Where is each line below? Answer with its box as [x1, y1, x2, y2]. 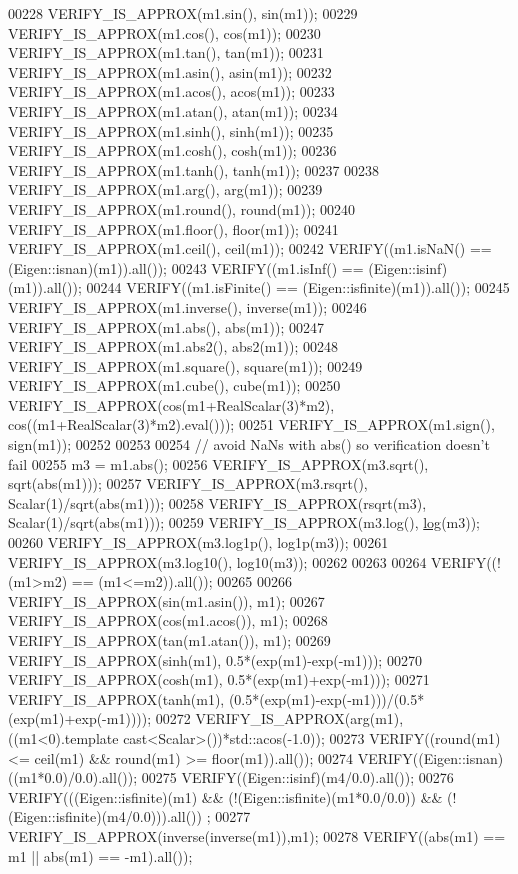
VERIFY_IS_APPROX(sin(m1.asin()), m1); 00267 [8, 590, 325, 611]
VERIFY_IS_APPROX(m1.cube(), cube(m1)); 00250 [8, 375, 341, 396]
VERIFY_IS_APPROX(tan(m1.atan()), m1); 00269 [8, 630, 331, 650]
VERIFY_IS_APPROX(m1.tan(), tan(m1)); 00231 [8, 42, 324, 63]
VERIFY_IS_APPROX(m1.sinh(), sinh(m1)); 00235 [8, 120, 334, 141]
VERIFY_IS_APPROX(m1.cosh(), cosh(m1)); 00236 [8, 140, 337, 161]
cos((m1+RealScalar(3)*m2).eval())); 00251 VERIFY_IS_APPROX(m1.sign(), [8, 414, 495, 435]
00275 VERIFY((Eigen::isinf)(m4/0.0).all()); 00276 [141, 767, 454, 788]
